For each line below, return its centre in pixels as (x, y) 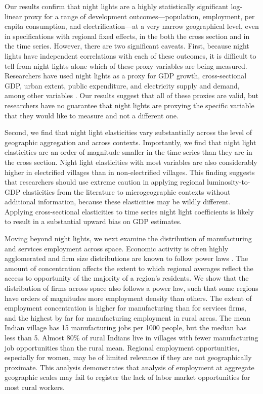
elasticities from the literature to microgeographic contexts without (126, 191)
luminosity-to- (228, 182)
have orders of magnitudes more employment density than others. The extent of (128, 298)
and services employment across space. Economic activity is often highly (117, 248)
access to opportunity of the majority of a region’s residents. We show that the (127, 278)
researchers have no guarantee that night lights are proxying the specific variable (129, 105)
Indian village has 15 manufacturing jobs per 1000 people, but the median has (126, 327)
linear (13, 16)
